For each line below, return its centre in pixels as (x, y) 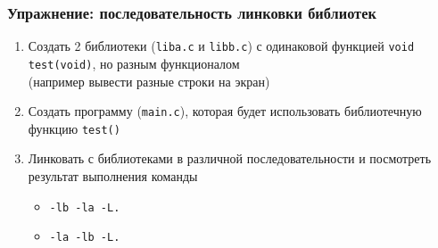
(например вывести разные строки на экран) (149, 81)
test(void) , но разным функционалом (134, 63)
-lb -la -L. (85, 207)
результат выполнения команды (113, 176)
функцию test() (74, 128)
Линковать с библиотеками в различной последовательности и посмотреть (230, 158)
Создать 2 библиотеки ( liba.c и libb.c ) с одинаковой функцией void (221, 46)
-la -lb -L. (85, 238)
